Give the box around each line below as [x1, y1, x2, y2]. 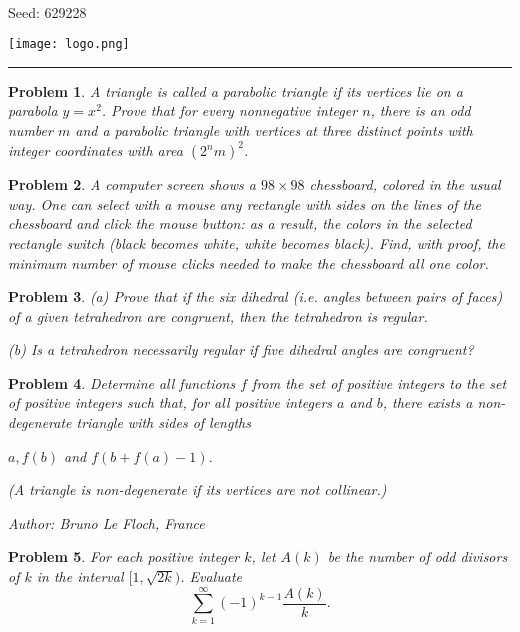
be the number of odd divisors [327, 546, 508, 567]
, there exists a [382, 392, 473, 413]
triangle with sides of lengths [76, 412, 251, 433]
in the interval [36, 566, 124, 587]
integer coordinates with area [8, 140, 183, 161]
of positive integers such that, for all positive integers [8, 392, 333, 413]
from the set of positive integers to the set [252, 372, 507, 393]
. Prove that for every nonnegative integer [101, 100, 358, 121]
